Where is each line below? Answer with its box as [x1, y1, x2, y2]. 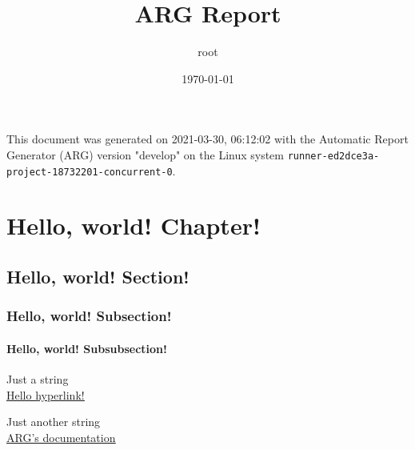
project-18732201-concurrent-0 [6, 166, 173, 178]
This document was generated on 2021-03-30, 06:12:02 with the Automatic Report [6, 131, 409, 147]
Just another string [6, 413, 101, 430]
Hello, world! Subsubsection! [6, 340, 167, 356]
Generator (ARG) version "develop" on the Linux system [6, 146, 285, 163]
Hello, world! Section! [6, 263, 190, 288]
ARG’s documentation [6, 428, 116, 445]
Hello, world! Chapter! [6, 209, 261, 242]
